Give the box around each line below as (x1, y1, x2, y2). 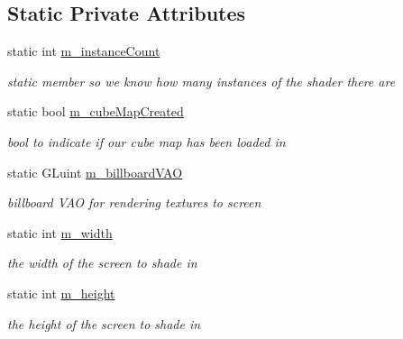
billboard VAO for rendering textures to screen (7, 193, 261, 212)
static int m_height (7, 283, 115, 302)
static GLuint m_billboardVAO (7, 162, 183, 181)
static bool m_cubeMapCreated (7, 102, 184, 121)
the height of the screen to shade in (7, 314, 201, 333)
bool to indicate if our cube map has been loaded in (7, 132, 286, 151)
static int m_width (7, 223, 113, 242)
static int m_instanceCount (7, 41, 160, 60)
